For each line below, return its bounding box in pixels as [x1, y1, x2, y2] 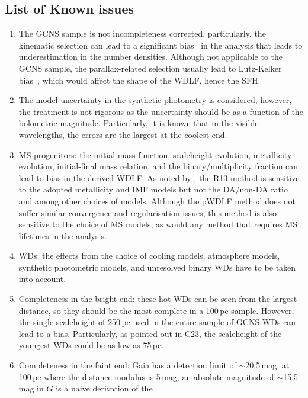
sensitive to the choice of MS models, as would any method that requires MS [18, 218, 298, 230]
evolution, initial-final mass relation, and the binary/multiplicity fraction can [18, 160, 299, 172]
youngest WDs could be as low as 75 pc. [18, 339, 164, 351]
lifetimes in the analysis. [18, 229, 107, 242]
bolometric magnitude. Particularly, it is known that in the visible [18, 117, 259, 129]
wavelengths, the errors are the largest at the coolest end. [18, 128, 227, 140]
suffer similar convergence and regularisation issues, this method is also [18, 206, 277, 219]
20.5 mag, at [245, 359, 290, 371]
